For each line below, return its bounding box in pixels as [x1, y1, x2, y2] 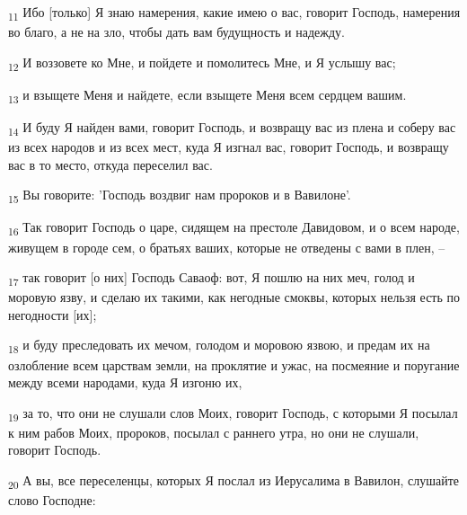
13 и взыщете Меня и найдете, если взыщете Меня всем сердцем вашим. [8, 84, 407, 106]
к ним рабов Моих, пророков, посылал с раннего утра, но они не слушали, [8, 422, 419, 441]
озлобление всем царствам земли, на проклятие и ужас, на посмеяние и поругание [8, 355, 460, 374]
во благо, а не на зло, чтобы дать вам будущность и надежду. [8, 22, 345, 41]
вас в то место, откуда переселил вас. [8, 155, 213, 173]
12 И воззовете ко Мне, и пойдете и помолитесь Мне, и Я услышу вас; [8, 52, 396, 74]
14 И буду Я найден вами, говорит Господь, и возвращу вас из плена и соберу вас [8, 117, 456, 138]
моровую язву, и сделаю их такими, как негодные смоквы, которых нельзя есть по [8, 288, 461, 306]
